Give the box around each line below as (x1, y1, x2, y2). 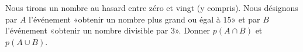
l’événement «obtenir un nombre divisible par (5, 24, 168, 36)
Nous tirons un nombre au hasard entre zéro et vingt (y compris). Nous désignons (5, 2, 298, 13)
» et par (231, 13, 260, 25)
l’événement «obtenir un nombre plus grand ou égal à (29, 13, 221, 25)
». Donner (174, 24, 211, 36)
